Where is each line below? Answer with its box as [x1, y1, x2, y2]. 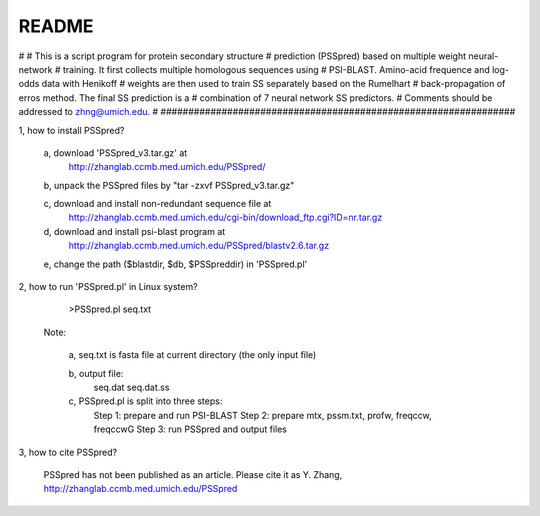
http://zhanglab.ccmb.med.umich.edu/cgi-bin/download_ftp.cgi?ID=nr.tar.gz [68, 211, 383, 224]
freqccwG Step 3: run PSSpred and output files [93, 423, 287, 435]
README [18, 15, 94, 37]
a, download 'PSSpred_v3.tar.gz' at [43, 146, 188, 159]
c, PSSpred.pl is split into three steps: [68, 395, 223, 407]
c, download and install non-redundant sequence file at [43, 198, 272, 210]
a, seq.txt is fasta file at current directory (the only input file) [68, 349, 317, 361]
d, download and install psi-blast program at [43, 225, 226, 237]
